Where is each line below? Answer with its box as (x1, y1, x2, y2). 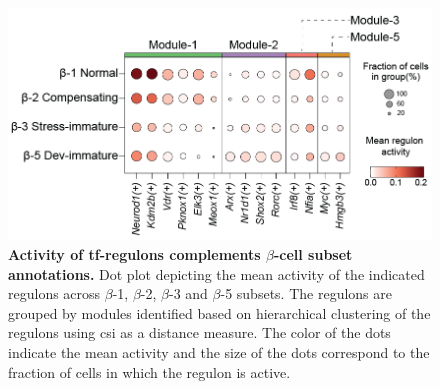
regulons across (8, 283, 101, 304)
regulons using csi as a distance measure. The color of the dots (8, 322, 391, 343)
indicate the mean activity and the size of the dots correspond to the (8, 341, 430, 362)
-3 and (169, 283, 208, 304)
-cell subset (273, 244, 353, 265)
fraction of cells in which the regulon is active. (8, 361, 291, 382)
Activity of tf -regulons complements (8, 244, 261, 265)
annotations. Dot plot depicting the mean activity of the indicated (8, 263, 425, 284)
